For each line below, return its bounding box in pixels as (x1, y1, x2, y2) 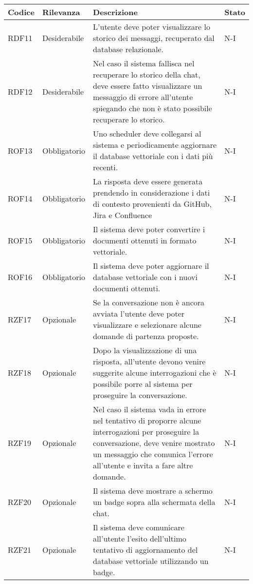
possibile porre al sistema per (93, 378, 193, 389)
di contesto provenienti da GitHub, (93, 198, 212, 209)
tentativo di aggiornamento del (93, 544, 198, 555)
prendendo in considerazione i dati (93, 187, 210, 198)
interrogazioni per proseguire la (93, 426, 199, 437)
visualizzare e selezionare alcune (93, 319, 201, 330)
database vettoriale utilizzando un (93, 555, 209, 566)
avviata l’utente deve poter (93, 308, 185, 319)
